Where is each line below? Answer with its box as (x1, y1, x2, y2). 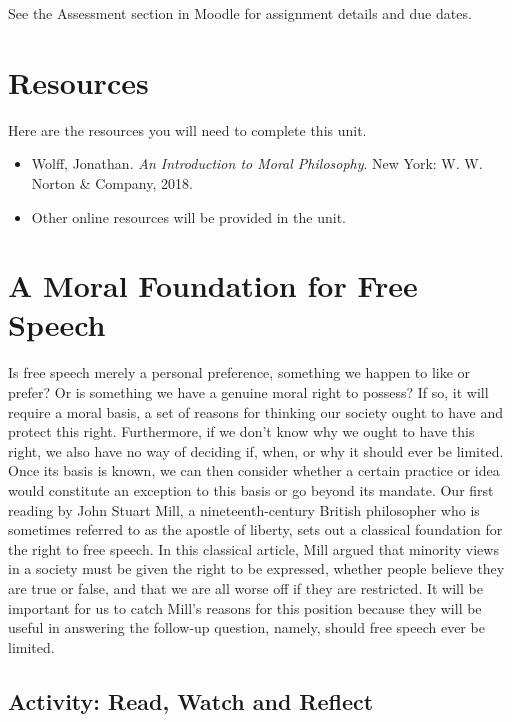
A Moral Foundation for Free (8, 265, 418, 306)
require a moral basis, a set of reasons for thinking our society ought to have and (8, 401, 503, 422)
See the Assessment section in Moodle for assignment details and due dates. (8, 3, 472, 23)
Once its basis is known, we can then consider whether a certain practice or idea (8, 460, 500, 481)
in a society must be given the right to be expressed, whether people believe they (8, 558, 505, 579)
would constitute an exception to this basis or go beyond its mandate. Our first (8, 479, 494, 500)
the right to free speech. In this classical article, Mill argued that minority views (8, 538, 499, 559)
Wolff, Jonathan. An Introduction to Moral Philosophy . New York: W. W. (31, 153, 483, 174)
